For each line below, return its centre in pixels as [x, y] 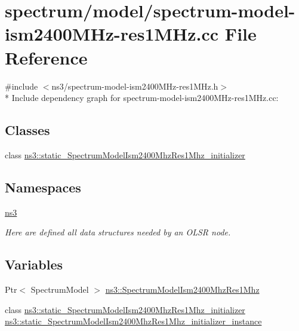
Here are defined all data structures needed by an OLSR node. [118, 232]
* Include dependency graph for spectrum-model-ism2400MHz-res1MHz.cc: [142, 98]
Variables [34, 264]
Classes [27, 130]
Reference [46, 57]
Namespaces [43, 187]
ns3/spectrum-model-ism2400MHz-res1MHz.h [135, 86]
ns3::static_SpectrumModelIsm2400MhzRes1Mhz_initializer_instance [133, 321]
